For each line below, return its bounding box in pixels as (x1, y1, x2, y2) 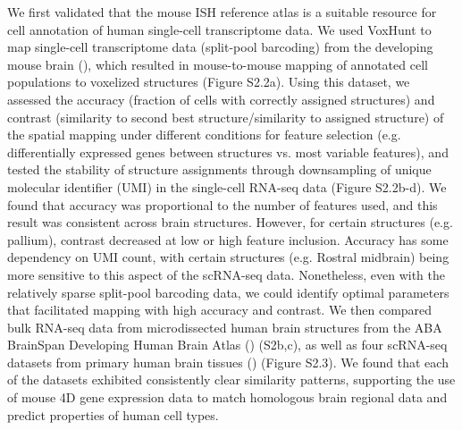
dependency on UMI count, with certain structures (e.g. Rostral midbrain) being (7, 248, 449, 266)
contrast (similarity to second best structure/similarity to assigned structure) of (7, 107, 444, 126)
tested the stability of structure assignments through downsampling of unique (7, 160, 432, 179)
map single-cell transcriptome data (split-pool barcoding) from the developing (7, 38, 433, 56)
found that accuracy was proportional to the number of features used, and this (7, 195, 438, 214)
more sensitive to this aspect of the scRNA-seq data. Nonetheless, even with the (7, 265, 445, 283)
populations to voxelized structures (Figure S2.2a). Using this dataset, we (7, 72, 410, 91)
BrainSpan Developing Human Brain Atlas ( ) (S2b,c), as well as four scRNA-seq (7, 335, 448, 354)
